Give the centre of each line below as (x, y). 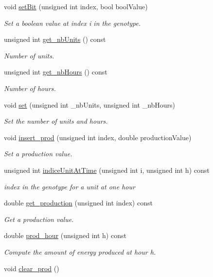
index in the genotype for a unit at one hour (70, 186)
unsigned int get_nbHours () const (56, 72)
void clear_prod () (32, 268)
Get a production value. (39, 219)
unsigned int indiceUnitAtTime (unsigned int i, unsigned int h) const (107, 170)
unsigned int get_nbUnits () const (55, 39)
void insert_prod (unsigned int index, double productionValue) (98, 137)
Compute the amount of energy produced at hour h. (80, 251)
